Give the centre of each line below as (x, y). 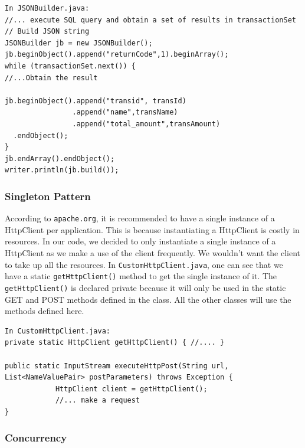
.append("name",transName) (125, 112)
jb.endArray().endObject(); (60, 158)
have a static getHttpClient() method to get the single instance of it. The (141, 276)
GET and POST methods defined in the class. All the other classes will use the (148, 299)
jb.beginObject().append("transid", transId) (96, 101)
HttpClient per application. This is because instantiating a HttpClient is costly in (152, 229)
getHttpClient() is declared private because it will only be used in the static (145, 287)
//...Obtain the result (51, 78)
